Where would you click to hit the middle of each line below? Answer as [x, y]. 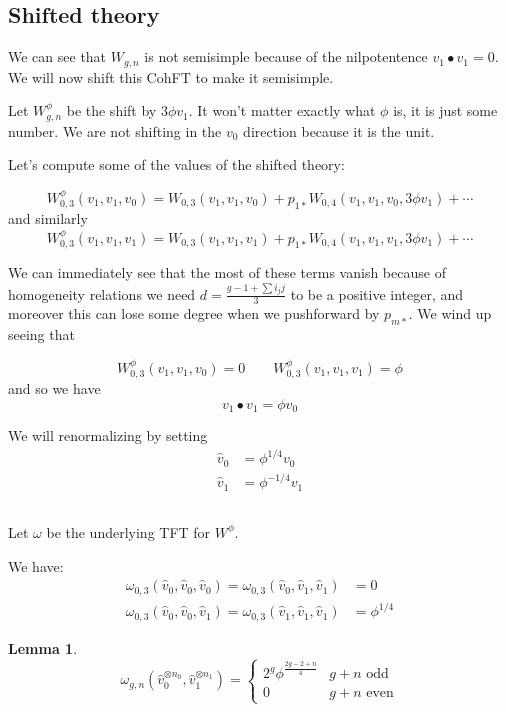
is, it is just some [445, 110]
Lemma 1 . [43, 647]
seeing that [41, 334]
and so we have [54, 387]
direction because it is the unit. [339, 130]
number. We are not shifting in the [115, 130]
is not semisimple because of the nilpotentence [286, 56]
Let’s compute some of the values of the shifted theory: [176, 164]
